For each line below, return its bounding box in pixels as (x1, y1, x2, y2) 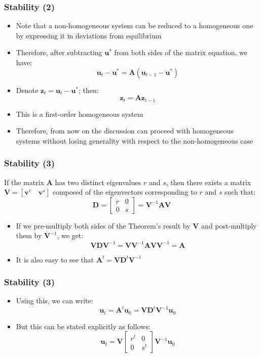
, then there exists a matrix (166, 176, 251, 187)
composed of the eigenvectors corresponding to (52, 187, 197, 197)
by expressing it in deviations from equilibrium (16, 30, 162, 40)
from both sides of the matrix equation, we (114, 47, 247, 58)
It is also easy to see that (16, 254, 94, 264)
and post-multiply (201, 220, 257, 231)
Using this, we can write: (16, 295, 93, 306)
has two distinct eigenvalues (55, 176, 141, 187)
